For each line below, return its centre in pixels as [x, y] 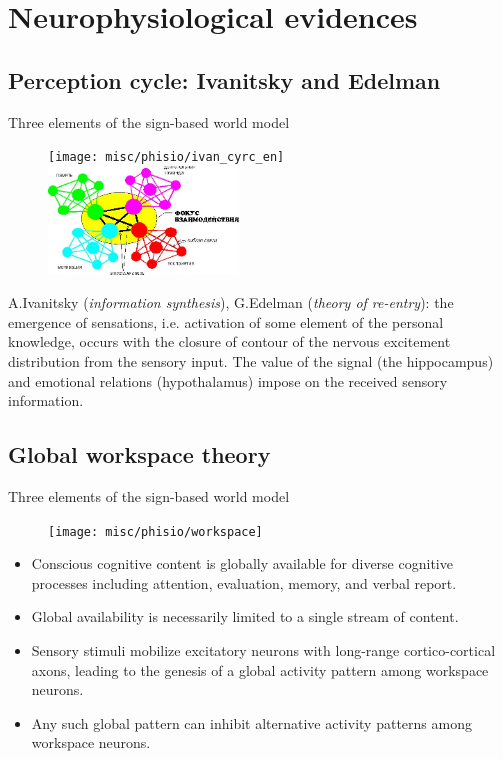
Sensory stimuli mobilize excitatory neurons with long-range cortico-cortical [263, 649]
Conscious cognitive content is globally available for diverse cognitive [242, 563]
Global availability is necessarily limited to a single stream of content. [245, 616]
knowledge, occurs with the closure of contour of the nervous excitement [229, 341]
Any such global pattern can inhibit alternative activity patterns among [251, 722]
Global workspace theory [139, 454]
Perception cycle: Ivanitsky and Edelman [224, 79]
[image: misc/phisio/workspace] [155, 531]
